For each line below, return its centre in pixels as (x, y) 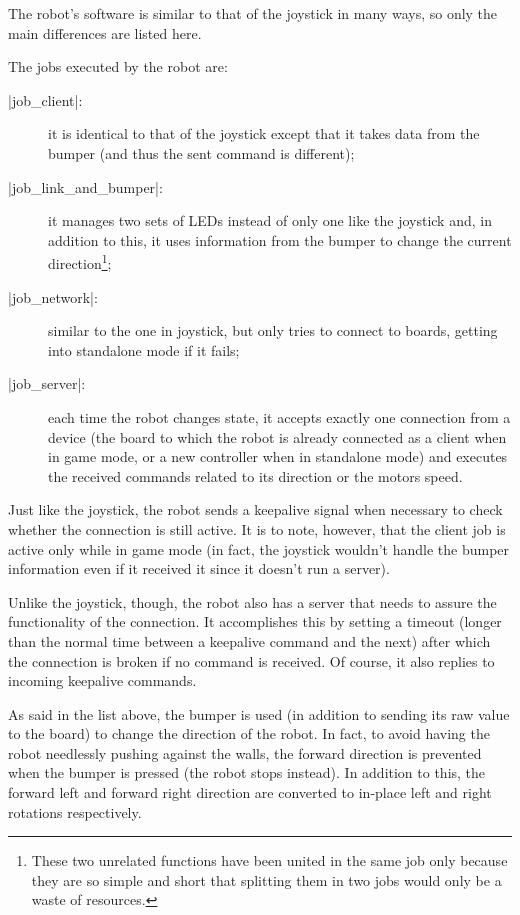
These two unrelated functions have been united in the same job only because (269, 860)
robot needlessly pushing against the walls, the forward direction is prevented (245, 752)
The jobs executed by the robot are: (118, 66)
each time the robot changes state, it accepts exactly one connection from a (279, 416)
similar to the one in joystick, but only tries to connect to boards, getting (273, 330)
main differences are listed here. (105, 32)
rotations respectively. (75, 811)
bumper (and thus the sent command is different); (201, 152)
